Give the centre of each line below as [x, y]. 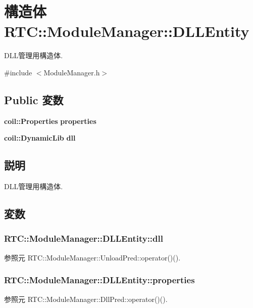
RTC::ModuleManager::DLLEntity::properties [99, 280]
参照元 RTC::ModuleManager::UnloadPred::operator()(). [92, 257]
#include [18, 72]
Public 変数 [34, 99]
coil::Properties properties [50, 121]
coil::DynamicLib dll [40, 138]
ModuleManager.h [72, 72]
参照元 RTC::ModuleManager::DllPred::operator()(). [86, 299]
